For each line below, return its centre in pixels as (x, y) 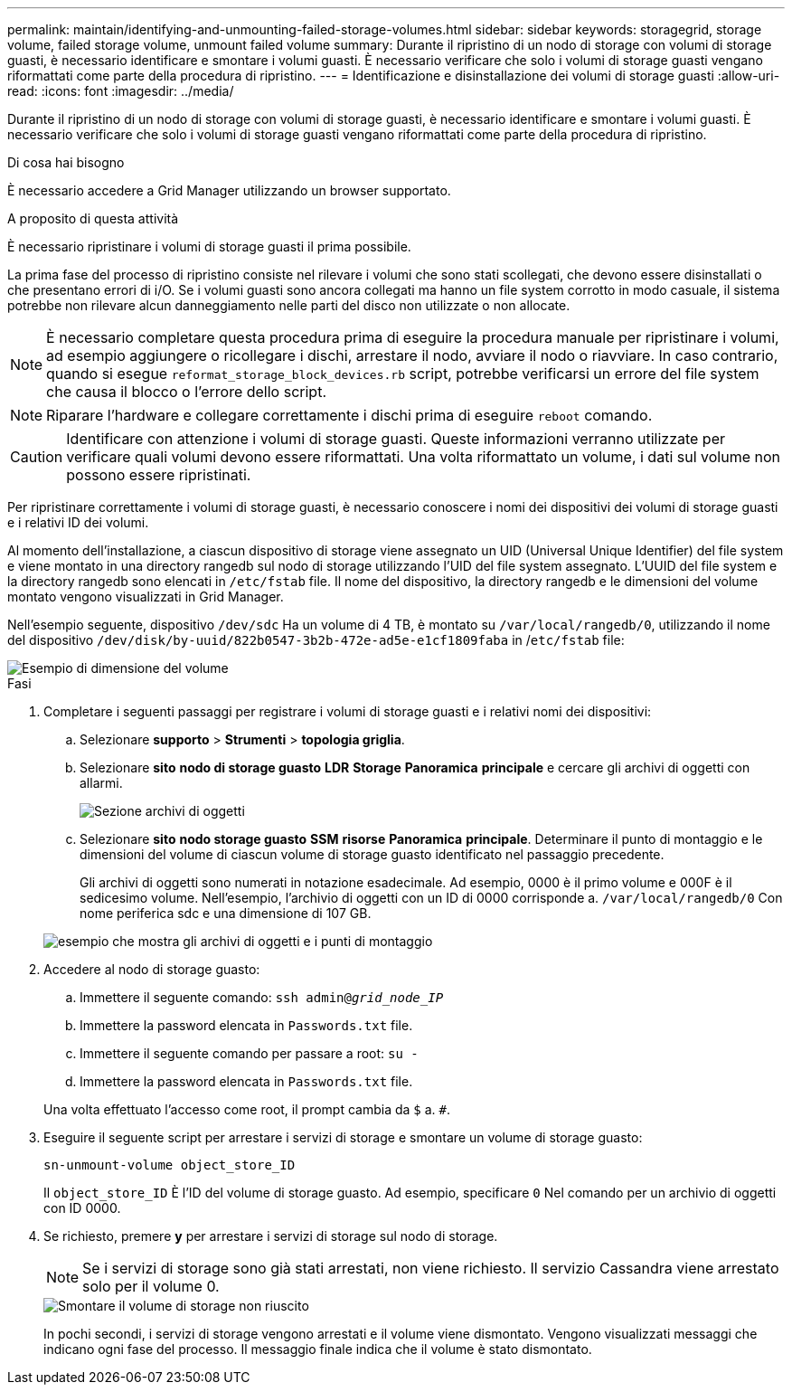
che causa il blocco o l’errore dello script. (186, 392)
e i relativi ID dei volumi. (78, 522)
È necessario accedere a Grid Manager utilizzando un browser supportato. (229, 190)
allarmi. (101, 783)
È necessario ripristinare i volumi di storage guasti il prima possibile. (209, 246)
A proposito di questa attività (93, 218)
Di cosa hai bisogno (66, 162)
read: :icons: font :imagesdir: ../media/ (121, 91)
